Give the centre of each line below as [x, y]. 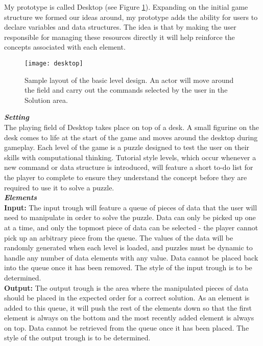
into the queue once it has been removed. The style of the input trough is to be [128, 267]
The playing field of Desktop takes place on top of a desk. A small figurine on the [132, 127]
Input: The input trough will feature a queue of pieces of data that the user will [131, 207]
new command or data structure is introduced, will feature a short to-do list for [129, 167]
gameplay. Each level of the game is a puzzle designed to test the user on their [127, 147]
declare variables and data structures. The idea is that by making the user [120, 27]
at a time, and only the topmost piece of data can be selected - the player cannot [131, 227]
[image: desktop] [54, 63]
